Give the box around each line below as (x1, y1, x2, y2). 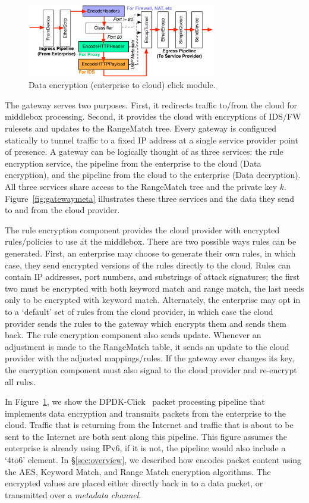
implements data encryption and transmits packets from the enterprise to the (5, 407, 286, 419)
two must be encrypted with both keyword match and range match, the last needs (5, 282, 304, 294)
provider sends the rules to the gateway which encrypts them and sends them (5, 317, 286, 329)
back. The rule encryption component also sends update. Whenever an (5, 329, 261, 341)
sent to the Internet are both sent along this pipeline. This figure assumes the (5, 430, 288, 442)
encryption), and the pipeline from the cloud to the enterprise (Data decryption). (5, 168, 301, 181)
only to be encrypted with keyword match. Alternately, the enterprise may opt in (5, 293, 301, 306)
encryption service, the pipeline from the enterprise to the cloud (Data (5, 157, 261, 169)
